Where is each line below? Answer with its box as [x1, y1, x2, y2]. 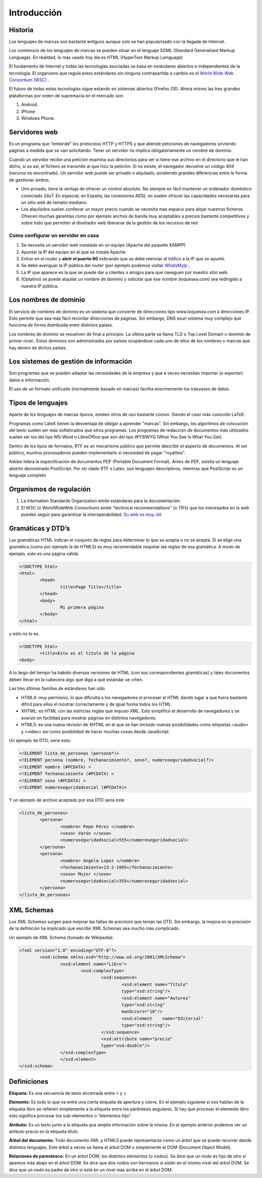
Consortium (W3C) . [9, 77, 49, 83]
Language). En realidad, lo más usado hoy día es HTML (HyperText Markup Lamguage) [9, 54, 183, 60]
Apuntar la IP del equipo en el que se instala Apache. [21, 249, 127, 255]
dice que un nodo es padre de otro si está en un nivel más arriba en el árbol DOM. [9, 1167, 173, 1173]
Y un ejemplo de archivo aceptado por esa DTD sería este [9, 797, 125, 803]
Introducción [9, 7, 62, 18]
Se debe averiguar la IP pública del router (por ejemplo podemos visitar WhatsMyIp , [21, 263, 190, 269]
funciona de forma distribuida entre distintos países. [9, 322, 114, 328]
